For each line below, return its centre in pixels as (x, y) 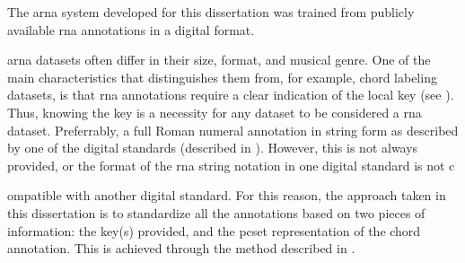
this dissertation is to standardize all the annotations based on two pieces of (216, 212)
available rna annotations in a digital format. (131, 29)
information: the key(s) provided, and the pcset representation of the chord (214, 230)
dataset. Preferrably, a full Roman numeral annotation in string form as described (233, 130)
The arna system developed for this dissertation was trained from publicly (211, 12)
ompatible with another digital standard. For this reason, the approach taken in (227, 195)
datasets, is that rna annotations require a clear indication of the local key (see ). (231, 95)
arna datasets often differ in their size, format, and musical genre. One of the (219, 60)
